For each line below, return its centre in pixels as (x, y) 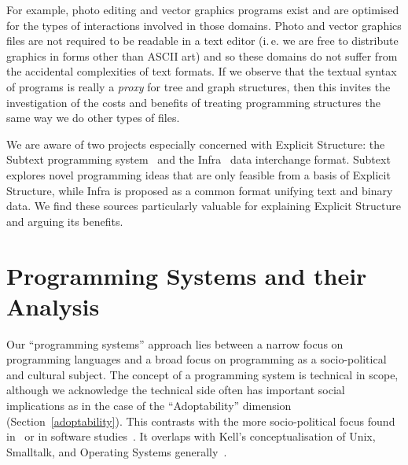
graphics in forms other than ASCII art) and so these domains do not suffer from (202, 55)
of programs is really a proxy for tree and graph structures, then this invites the (198, 86)
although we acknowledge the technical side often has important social (176, 390)
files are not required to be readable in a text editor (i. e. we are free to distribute (202, 41)
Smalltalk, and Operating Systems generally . (117, 451)
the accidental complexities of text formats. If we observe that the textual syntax (202, 71)
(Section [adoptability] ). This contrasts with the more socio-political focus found (201, 421)
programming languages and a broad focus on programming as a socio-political (197, 359)
